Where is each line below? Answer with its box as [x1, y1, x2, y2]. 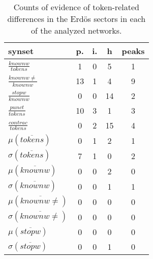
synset [8, 45, 34, 57]
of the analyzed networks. [31, 24, 122, 36]
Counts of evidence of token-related [13, 1, 139, 13]
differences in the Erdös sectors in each [7, 13, 146, 24]
